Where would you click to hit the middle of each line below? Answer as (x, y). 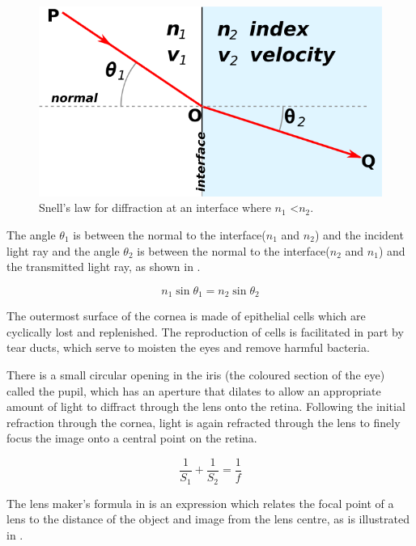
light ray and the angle (63, 250)
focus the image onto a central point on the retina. (132, 438)
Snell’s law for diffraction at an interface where (155, 207)
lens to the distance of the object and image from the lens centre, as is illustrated (208, 519)
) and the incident (359, 235)
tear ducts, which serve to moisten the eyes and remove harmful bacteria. (188, 347)
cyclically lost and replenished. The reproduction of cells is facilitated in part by (205, 331)
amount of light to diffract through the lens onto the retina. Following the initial (206, 406)
